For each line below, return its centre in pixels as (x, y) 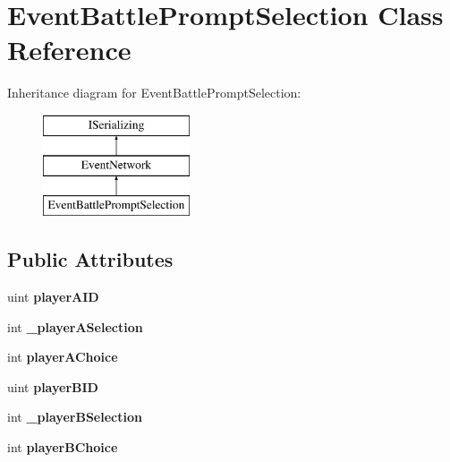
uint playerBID (53, 386)
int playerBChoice (63, 447)
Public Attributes (90, 259)
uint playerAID (53, 297)
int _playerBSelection (75, 417)
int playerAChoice (63, 357)
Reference (69, 50)
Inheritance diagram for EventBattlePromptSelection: (154, 93)
